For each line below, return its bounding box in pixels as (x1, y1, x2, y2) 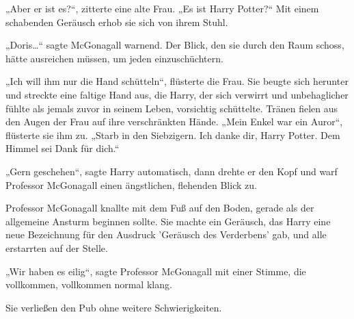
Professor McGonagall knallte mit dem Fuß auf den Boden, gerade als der (5, 201, 314, 215)
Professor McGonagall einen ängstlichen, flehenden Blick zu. (5, 177, 257, 192)
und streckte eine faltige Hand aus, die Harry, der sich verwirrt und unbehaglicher (5, 87, 349, 101)
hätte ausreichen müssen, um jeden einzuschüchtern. (5, 51, 223, 65)
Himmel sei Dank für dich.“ (5, 141, 120, 155)
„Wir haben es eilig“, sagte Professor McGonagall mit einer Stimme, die (5, 264, 306, 278)
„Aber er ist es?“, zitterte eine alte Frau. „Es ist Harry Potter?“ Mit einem (5, 1, 319, 15)
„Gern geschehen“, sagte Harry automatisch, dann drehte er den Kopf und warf (5, 164, 338, 178)
